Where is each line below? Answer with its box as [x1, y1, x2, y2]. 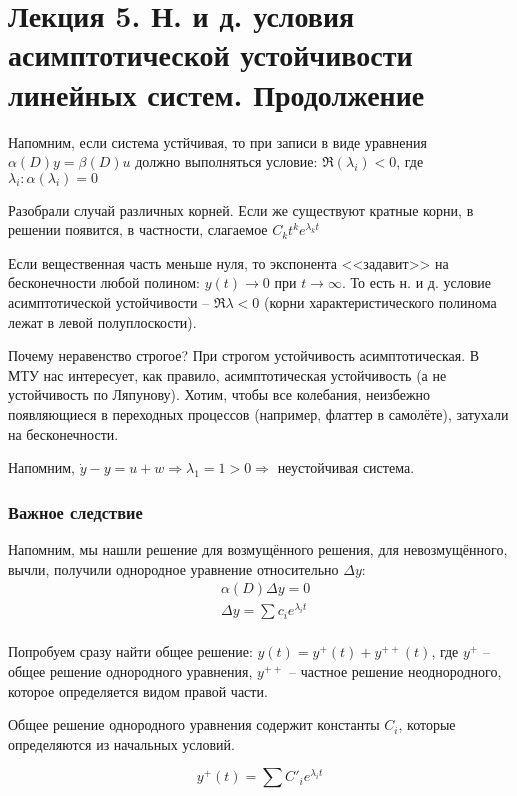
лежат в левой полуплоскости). [8, 311, 197, 332]
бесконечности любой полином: [8, 272, 201, 293]
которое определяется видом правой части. [8, 680, 268, 701]
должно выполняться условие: [135, 151, 318, 172]
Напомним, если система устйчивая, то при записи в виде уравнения [8, 131, 427, 152]
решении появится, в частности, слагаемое [8, 219, 268, 240]
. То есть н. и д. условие [341, 272, 491, 293]
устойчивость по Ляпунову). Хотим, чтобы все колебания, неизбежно [8, 384, 431, 405]
